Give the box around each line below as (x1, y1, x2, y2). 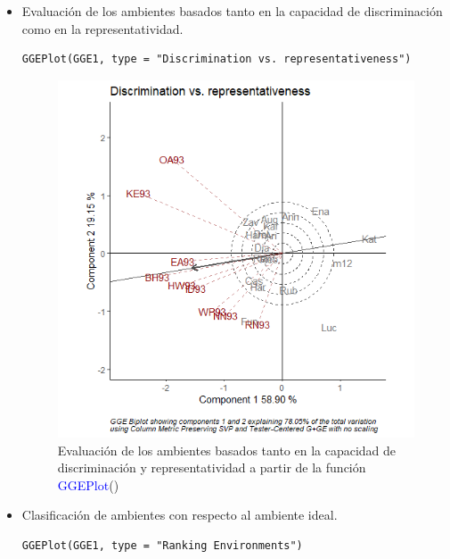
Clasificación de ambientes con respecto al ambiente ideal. (21, 505, 338, 524)
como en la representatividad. (21, 19, 184, 38)
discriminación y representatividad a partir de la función (57, 458, 366, 477)
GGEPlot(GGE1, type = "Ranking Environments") (21, 538, 303, 552)
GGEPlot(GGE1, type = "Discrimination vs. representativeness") (21, 53, 412, 66)
